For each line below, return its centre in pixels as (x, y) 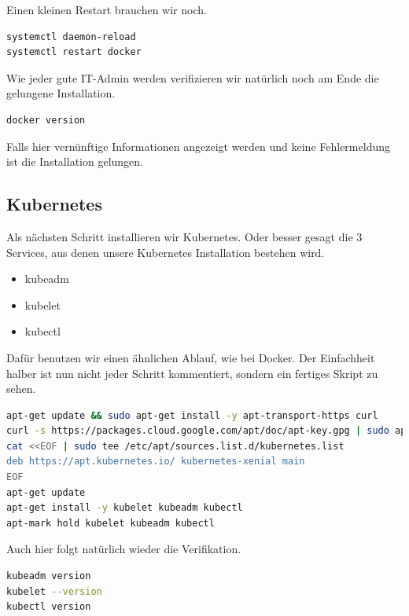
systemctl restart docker (74, 52)
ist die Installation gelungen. (75, 161)
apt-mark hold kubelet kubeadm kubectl (111, 523)
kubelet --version (54, 591)
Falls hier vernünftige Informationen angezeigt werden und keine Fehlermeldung (198, 146)
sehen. (21, 389)
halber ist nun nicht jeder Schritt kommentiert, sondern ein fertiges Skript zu (192, 373)
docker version (46, 120)
